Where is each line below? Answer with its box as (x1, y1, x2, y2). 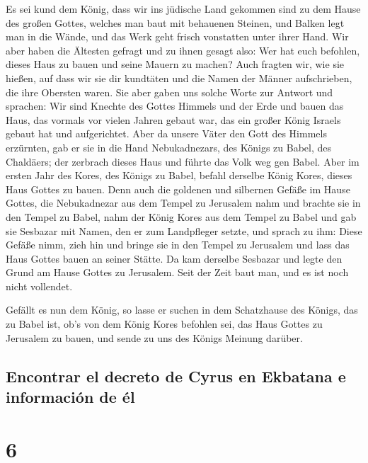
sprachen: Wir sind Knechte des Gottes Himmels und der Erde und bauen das (6, 98, 344, 113)
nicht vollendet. (6, 278, 73, 293)
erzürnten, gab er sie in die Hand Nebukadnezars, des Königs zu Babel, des (6, 139, 331, 154)
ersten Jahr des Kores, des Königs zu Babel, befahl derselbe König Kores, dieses (6, 168, 352, 183)
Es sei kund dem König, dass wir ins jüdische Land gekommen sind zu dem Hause (6, 1, 361, 16)
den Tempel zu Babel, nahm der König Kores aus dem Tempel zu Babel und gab (6, 209, 357, 224)
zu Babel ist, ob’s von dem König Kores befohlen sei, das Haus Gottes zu (6, 316, 323, 331)
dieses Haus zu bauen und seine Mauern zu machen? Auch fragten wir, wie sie (6, 57, 345, 72)
